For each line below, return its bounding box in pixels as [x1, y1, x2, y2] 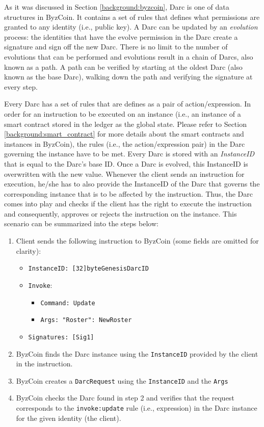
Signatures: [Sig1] [28, 333, 94, 341]
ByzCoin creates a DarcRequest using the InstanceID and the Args [16, 375, 228, 386]
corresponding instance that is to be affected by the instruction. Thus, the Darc [4, 188, 253, 199]
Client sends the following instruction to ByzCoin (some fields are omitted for [16, 235, 259, 246]
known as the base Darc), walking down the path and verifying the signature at [4, 71, 253, 82]
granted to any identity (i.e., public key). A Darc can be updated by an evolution [4, 21, 258, 32]
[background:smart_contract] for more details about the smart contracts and [4, 128, 244, 139]
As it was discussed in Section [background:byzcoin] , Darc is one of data [4, 2, 229, 12]
